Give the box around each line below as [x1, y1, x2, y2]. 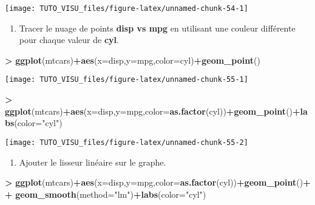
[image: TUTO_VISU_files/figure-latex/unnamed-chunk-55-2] [5, 138, 248, 147]
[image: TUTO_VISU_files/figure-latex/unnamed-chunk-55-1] [5, 75, 248, 84]
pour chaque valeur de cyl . [19, 33, 119, 46]
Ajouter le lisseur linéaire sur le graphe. [19, 155, 166, 168]
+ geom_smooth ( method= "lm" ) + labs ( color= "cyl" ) [5, 187, 206, 200]
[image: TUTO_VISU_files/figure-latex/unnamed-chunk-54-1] [5, 4, 248, 13]
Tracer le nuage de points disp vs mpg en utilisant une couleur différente [19, 21, 296, 34]
